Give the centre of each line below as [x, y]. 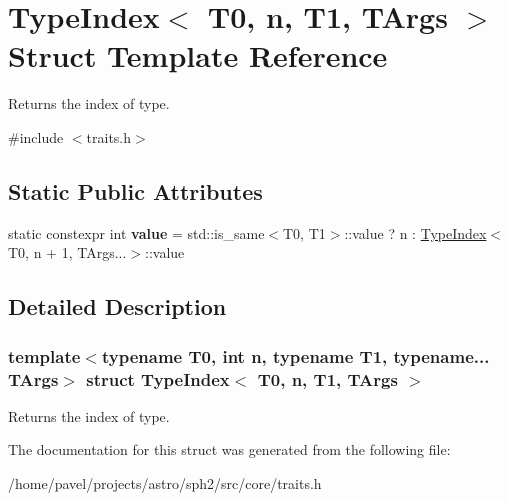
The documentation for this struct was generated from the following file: [229, 449]
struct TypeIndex [158, 378]
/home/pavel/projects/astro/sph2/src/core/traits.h [165, 483]
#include [36, 136]
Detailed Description [117, 306]
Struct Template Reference [198, 55]
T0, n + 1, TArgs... [67, 252]
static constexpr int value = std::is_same [136, 232]
